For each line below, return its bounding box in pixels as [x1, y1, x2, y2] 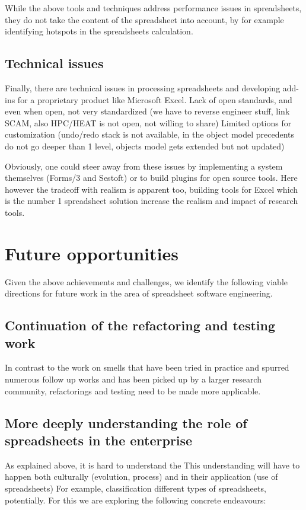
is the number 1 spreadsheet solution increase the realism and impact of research [5, 195, 298, 207]
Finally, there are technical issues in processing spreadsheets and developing [5, 81, 280, 94]
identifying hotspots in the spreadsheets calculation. [5, 25, 193, 37]
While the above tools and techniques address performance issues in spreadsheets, [5, 2, 302, 14]
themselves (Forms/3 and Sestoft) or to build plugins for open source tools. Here [5, 171, 298, 184]
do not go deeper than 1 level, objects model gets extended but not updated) [5, 139, 285, 152]
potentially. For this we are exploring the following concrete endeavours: [5, 493, 266, 506]
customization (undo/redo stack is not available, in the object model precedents [5, 128, 295, 141]
